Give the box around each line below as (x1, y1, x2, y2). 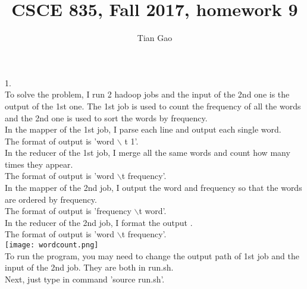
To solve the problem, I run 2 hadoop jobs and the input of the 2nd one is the (5, 88, 290, 100)
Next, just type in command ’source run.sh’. (5, 272, 165, 285)
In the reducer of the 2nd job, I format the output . (5, 216, 193, 228)
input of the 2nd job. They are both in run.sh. (5, 261, 174, 274)
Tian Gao (137, 32, 173, 44)
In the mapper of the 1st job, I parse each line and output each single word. (5, 123, 281, 136)
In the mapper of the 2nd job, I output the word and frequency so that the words (5, 181, 302, 194)
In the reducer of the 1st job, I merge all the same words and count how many (5, 146, 290, 159)
